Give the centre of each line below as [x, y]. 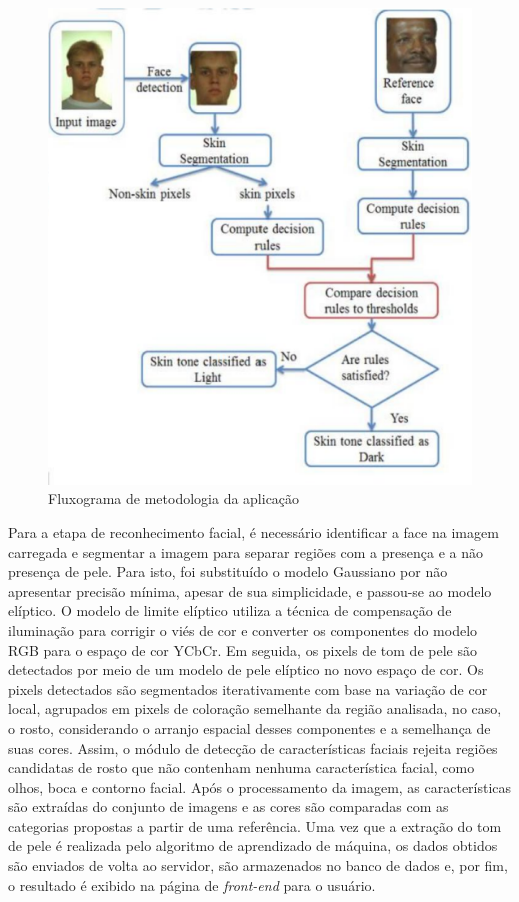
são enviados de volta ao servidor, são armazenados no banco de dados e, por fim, [258, 865]
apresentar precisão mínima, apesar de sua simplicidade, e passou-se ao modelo [250, 590]
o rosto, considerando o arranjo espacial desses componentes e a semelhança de [249, 727]
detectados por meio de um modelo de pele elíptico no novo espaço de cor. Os [246, 669]
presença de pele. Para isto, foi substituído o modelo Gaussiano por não [228, 571]
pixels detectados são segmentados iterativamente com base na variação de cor [248, 688]
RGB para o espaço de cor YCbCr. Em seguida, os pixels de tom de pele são [242, 649]
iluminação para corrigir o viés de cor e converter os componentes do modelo [243, 629]
